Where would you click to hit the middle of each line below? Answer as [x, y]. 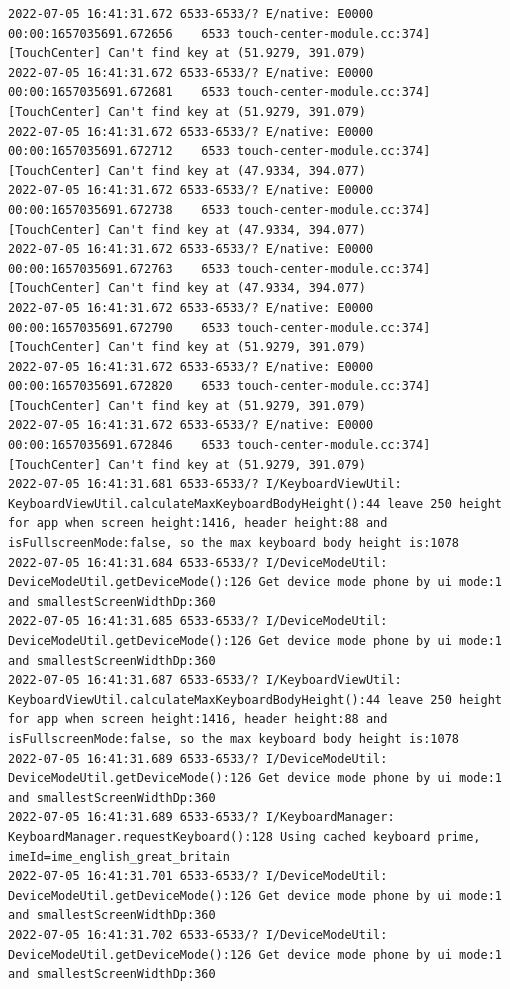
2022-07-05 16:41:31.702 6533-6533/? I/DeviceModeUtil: [198, 934]
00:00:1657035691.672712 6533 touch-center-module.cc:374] [219, 151]
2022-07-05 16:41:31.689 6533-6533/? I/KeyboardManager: [201, 817]
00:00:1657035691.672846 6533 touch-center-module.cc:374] [219, 445]
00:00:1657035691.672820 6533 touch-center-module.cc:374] [219, 386]
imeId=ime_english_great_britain [119, 856]
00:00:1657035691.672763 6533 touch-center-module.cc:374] [219, 268]
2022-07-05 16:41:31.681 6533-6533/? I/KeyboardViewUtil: [205, 484]
